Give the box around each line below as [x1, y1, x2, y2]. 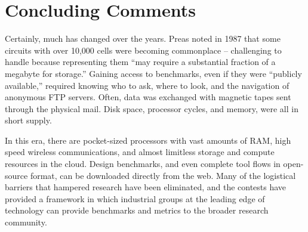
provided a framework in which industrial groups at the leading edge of [5, 192, 265, 205]
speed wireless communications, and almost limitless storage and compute [5, 146, 275, 158]
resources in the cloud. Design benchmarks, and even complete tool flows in [5, 157, 281, 170]
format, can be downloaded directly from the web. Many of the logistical [30, 169, 296, 181]
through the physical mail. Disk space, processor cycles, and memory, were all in [5, 102, 298, 115]
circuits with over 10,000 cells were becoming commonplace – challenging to [5, 44, 282, 56]
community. [5, 216, 47, 228]
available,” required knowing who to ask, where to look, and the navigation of [5, 79, 289, 91]
